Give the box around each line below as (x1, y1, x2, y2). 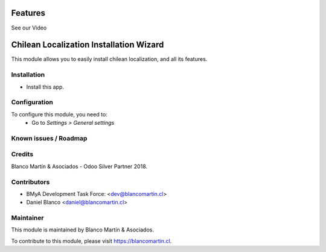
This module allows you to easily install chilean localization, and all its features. (11, 55, 208, 63)
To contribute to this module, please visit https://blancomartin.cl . (11, 237, 172, 244)
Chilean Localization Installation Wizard (11, 40, 164, 50)
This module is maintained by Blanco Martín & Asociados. (11, 226, 154, 233)
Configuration (11, 98, 54, 107)
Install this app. (26, 83, 65, 90)
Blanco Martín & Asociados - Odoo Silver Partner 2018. (11, 163, 148, 170)
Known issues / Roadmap (11, 134, 88, 142)
